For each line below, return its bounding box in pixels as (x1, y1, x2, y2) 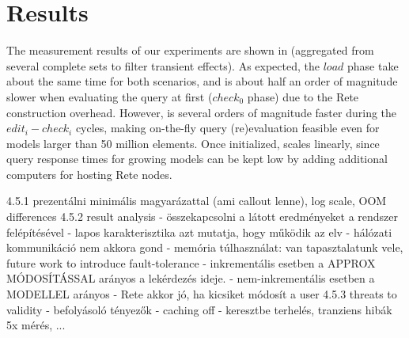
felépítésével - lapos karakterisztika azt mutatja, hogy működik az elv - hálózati (6, 223, 392, 240)
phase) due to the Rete (247, 88, 359, 104)
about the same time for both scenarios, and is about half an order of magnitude (6, 73, 398, 89)
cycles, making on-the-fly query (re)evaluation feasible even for (75, 120, 380, 136)
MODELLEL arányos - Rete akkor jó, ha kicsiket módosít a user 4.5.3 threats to (6, 286, 397, 302)
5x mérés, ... (6, 317, 66, 333)
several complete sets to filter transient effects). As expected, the (6, 57, 320, 74)
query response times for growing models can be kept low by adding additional (6, 150, 388, 167)
